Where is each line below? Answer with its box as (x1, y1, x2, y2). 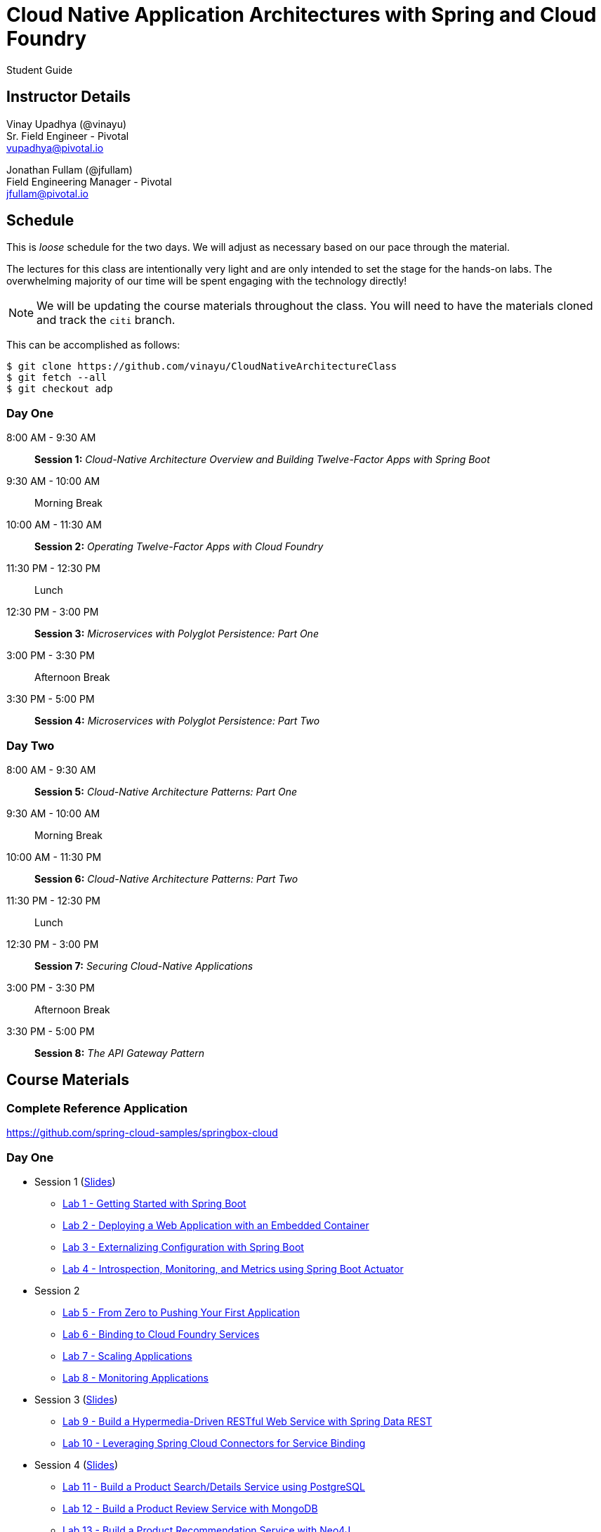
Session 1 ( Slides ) (34, 1175, 116, 1188)
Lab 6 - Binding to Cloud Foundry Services (62, 1327, 260, 1340)
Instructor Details (6, 88, 131, 106)
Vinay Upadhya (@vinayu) (6, 117, 127, 130)
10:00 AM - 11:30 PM (6, 850, 102, 863)
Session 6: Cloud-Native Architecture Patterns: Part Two (34, 872, 298, 885)
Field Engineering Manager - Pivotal (6, 175, 172, 188)
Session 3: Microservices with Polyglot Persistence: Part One (34, 628, 319, 640)
